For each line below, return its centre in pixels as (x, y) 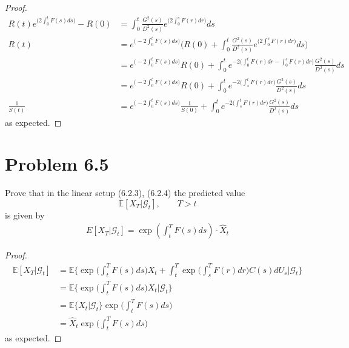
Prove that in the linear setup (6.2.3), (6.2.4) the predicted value (125, 193)
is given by (25, 215)
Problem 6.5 (57, 164)
